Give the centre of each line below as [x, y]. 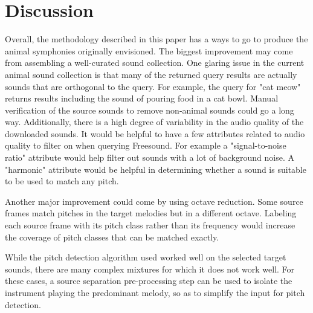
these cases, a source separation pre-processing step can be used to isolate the [149, 281]
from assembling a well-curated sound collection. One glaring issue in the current [155, 63]
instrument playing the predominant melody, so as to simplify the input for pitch [155, 292]
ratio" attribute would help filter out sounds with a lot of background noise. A [150, 157]
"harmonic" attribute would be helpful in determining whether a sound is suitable [156, 169]
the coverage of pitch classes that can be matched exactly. [112, 237]
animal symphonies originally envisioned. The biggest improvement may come [149, 50]
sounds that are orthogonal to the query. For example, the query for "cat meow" [153, 86]
